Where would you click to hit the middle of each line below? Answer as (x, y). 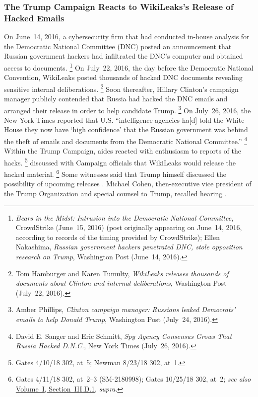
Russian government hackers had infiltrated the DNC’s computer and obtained (124, 56)
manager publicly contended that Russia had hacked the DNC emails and (116, 99)
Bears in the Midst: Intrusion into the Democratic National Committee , (125, 217)
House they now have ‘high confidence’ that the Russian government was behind (126, 129)
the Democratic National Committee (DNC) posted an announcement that (118, 46)
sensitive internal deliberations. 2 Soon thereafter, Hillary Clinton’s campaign (121, 88)
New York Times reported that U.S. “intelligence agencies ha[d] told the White (124, 119)
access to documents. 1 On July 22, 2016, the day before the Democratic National (129, 67)
